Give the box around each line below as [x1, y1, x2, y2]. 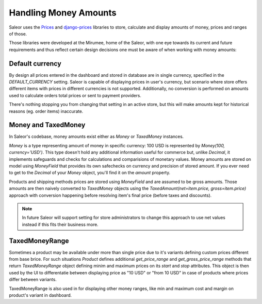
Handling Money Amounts [9, 7, 116, 18]
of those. [9, 31, 27, 36]
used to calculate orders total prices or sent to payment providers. [9, 92, 142, 98]
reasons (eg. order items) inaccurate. [9, 108, 83, 114]
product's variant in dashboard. [9, 292, 72, 298]
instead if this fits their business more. [22, 221, 98, 227]
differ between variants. [9, 277, 57, 283]
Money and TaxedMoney [9, 121, 86, 129]
